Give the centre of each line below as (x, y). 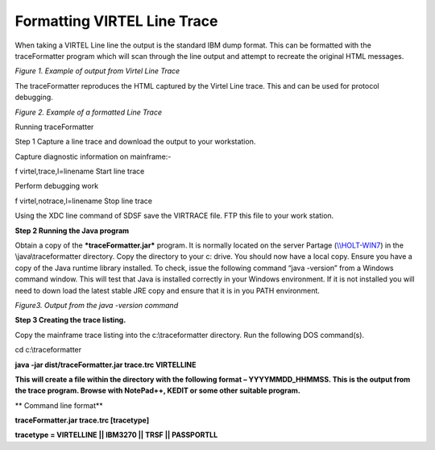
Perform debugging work (57, 186)
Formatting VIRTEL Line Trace (116, 21)
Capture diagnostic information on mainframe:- (93, 156)
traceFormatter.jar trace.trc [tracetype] (82, 420)
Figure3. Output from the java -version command (97, 305)
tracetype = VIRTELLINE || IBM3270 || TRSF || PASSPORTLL (116, 435)
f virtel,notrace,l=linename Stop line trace (84, 201)
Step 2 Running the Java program (72, 231)
